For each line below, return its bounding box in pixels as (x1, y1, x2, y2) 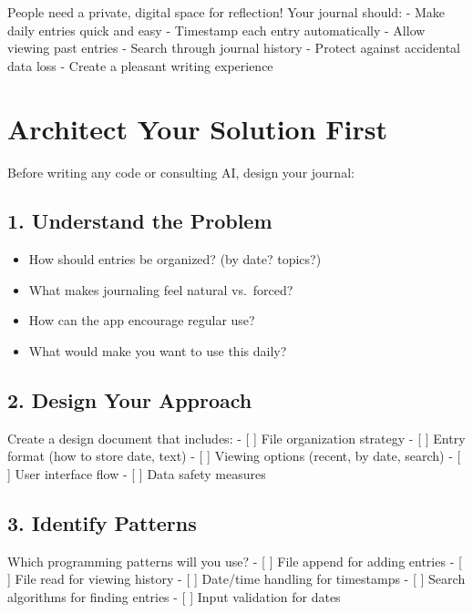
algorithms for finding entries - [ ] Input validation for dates (7, 587, 341, 607)
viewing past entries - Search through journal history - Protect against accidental (7, 38, 460, 57)
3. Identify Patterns (7, 509, 197, 537)
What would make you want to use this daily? (28, 342, 287, 361)
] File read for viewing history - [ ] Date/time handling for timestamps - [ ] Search (7, 569, 466, 588)
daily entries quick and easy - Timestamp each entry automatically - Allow (7, 20, 426, 39)
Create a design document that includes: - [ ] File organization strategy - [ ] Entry (7, 428, 466, 447)
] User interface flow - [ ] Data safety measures (7, 465, 266, 484)
